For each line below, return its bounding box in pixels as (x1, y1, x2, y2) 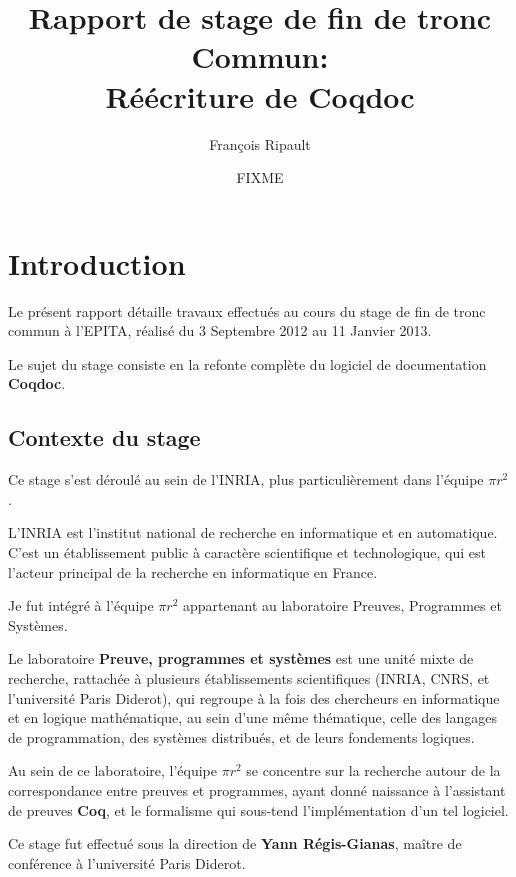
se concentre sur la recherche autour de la (246, 760, 501, 781)
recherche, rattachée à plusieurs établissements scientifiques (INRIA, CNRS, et (8, 667, 490, 688)
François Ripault (209, 133, 311, 154)
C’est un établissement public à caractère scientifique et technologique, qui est (8, 541, 486, 562)
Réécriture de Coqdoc (105, 75, 415, 116)
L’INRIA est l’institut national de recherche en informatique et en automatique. (8, 522, 498, 543)
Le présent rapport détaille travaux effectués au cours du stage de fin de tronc (8, 300, 486, 321)
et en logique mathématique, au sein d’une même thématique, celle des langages (8, 707, 498, 728)
